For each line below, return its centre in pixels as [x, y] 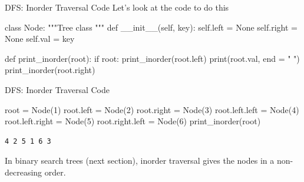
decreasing [24, 172]
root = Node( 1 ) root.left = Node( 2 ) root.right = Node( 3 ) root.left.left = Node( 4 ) [152, 109]
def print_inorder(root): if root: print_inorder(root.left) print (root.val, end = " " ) [152, 58]
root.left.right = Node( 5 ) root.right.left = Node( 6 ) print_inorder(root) [133, 121]
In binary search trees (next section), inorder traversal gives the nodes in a [140, 161]
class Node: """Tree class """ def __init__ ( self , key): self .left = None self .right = [151, 27]
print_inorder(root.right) [50, 70]
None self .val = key [40, 39]
